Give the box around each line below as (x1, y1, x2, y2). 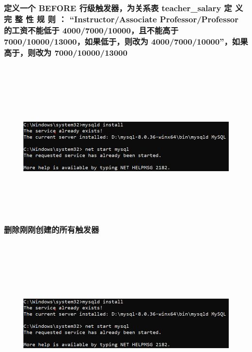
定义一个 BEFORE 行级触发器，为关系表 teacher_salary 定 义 (4, 1, 243, 14)
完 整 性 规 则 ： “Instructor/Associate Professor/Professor (4, 13, 238, 25)
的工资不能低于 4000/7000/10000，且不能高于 (4, 24, 179, 36)
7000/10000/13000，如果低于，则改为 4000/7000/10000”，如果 (4, 35, 248, 47)
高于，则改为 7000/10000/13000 (4, 46, 127, 58)
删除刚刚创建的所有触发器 (4, 223, 99, 235)
